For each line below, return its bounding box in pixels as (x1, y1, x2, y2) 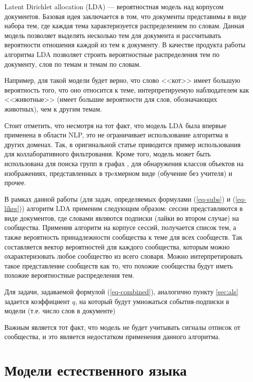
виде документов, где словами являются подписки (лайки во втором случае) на (4, 212, 239, 223)
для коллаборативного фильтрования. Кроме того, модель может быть (4, 149, 211, 159)
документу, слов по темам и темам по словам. (4, 58, 141, 69)
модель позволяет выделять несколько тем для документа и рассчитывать (4, 30, 221, 40)
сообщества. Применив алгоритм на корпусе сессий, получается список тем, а (4, 222, 236, 232)
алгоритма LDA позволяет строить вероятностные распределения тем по (4, 49, 220, 59)
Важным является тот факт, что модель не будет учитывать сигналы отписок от (4, 322, 240, 332)
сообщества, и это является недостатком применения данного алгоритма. (4, 331, 220, 342)
